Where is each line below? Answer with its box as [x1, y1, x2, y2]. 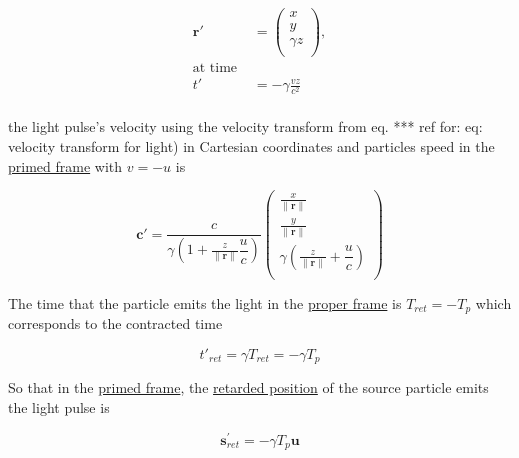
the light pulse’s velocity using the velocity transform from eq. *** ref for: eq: [8, 116, 483, 137]
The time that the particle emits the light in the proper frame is [8, 292, 402, 313]
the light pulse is [8, 396, 110, 417]
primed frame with [8, 155, 123, 176]
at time [192, 61, 238, 76]
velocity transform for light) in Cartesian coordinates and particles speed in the [8, 136, 495, 157]
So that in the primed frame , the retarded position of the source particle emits [8, 377, 489, 398]
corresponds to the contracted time [8, 313, 223, 334]
